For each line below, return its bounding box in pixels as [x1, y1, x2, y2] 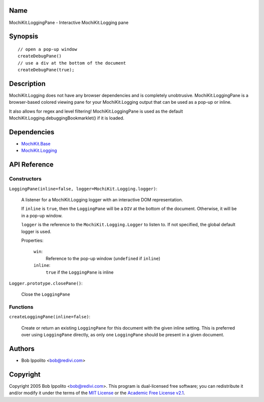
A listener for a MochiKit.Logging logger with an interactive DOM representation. [21, 197, 183, 203]
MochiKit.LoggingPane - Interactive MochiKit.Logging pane [9, 20, 129, 25]
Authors [9, 345, 35, 353]
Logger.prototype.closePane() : [9, 280, 83, 286]
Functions [9, 304, 34, 310]
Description [9, 79, 46, 88]
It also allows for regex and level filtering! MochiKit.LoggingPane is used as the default [9, 108, 183, 114]
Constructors [9, 175, 42, 182]
